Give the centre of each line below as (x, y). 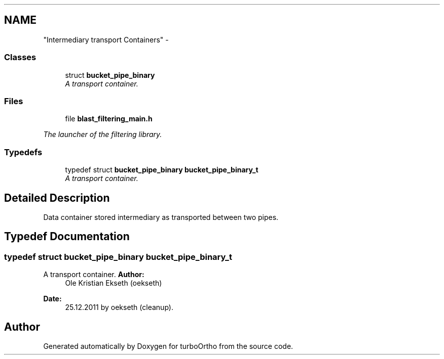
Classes (20, 57)
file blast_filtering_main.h (109, 119)
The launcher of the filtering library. (103, 134)
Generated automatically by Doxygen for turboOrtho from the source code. (168, 346)
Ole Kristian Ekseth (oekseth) (114, 283)
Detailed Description (57, 198)
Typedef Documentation (67, 237)
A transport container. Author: (94, 275)
